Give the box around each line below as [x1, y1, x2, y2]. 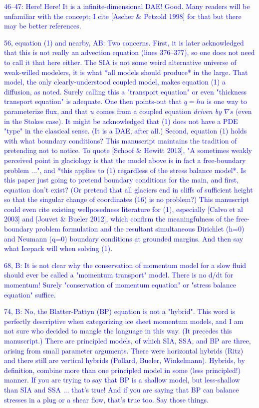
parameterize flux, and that [4, 105, 88, 116]
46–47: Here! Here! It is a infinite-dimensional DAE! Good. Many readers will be [4, 1, 250, 11]
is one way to [207, 96, 247, 106]
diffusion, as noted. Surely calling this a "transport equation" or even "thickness [4, 86, 247, 96]
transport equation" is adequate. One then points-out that [4, 96, 182, 106]
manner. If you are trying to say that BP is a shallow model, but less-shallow [4, 374, 240, 385]
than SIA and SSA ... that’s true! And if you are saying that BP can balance [4, 384, 239, 394]
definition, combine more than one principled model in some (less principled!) [4, 364, 241, 375]
